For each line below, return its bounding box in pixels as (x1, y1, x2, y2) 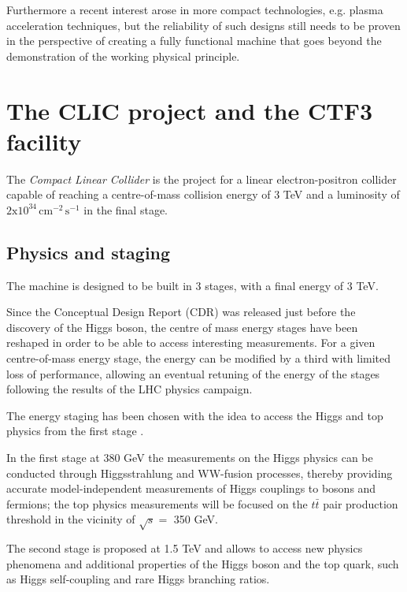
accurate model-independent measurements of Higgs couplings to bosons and (6, 480, 376, 497)
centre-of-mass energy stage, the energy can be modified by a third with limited (6, 350, 391, 367)
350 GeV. (173, 511, 218, 527)
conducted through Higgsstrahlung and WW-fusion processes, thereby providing (6, 464, 393, 481)
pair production (323, 495, 398, 512)
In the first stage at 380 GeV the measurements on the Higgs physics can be (6, 449, 373, 466)
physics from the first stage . (6, 423, 144, 439)
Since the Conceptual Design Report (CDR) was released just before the (6, 303, 356, 320)
